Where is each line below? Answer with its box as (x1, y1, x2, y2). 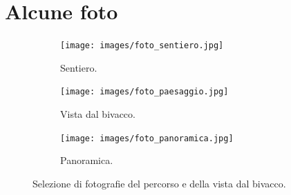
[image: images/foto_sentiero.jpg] (60, 41, 224, 51)
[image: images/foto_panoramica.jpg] (60, 133, 234, 143)
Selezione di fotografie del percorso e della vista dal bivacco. (32, 176, 286, 190)
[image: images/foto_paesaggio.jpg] (60, 87, 229, 97)
